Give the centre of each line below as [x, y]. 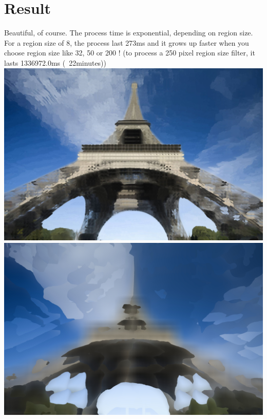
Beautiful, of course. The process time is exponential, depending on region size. [129, 33]
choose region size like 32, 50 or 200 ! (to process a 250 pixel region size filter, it [130, 53]
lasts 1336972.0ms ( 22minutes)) [55, 62]
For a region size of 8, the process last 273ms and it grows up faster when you [127, 42]
